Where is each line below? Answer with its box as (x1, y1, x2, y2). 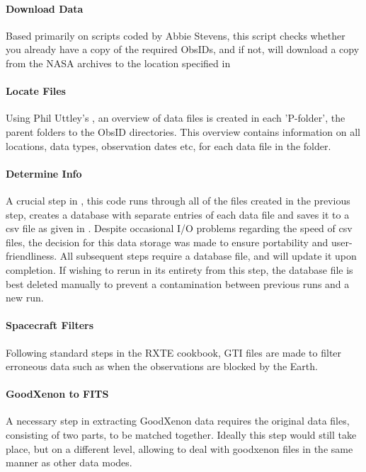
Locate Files (6, 84, 66, 98)
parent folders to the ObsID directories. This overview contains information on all (6, 124, 360, 139)
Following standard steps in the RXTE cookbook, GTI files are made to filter (6, 345, 342, 359)
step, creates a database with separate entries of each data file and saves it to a (6, 207, 350, 221)
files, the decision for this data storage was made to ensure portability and (6, 234, 328, 249)
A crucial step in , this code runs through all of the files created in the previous (6, 192, 350, 207)
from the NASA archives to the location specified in (6, 55, 231, 70)
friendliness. (6, 248, 57, 263)
